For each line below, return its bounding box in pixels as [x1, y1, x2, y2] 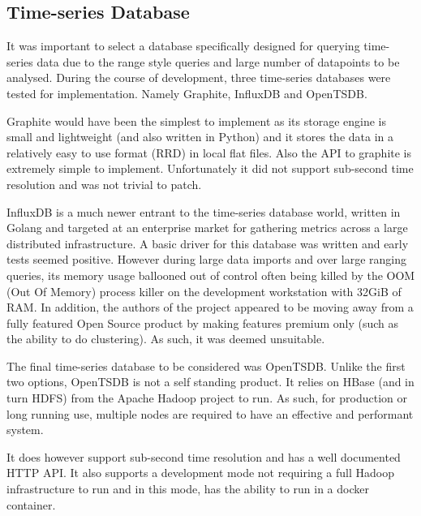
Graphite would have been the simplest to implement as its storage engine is [6, 112, 387, 129]
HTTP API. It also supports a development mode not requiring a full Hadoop [6, 464, 394, 481]
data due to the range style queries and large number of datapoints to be [37, 53, 400, 70]
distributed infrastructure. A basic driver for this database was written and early [6, 234, 409, 252]
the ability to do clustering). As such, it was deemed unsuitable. [6, 330, 325, 347]
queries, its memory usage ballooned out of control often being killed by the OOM [6, 266, 415, 283]
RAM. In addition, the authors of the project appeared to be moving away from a [6, 299, 414, 316]
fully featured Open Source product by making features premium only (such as [6, 314, 399, 331]
